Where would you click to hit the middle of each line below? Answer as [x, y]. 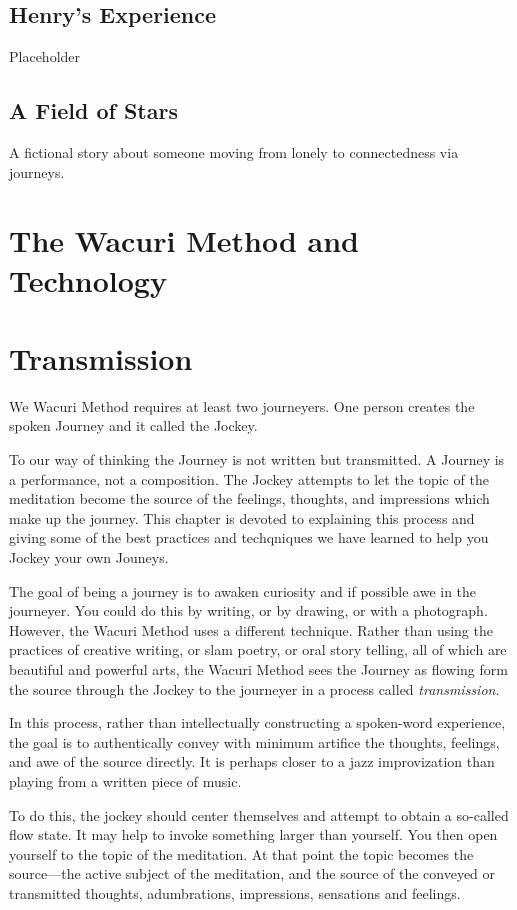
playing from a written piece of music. [125, 780]
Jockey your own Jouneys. [89, 557]
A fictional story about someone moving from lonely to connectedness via [234, 152]
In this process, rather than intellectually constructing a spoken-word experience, [257, 722]
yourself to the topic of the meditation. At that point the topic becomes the [241, 853]
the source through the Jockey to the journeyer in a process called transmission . [254, 688]
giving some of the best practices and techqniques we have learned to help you [249, 537]
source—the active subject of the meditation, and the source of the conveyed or [252, 873]
